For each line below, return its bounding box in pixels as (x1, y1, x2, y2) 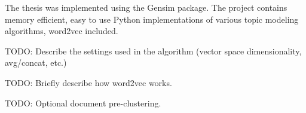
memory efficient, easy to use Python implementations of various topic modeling (5, 13, 299, 25)
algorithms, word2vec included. (5, 25, 118, 37)
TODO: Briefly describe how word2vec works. (5, 76, 172, 88)
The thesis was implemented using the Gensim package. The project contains (5, 1, 287, 13)
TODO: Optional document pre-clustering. (5, 96, 161, 109)
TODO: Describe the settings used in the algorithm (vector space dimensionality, (5, 44, 302, 57)
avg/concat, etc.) (5, 56, 67, 69)
